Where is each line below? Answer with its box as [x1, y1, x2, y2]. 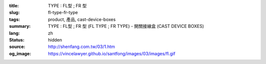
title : [9, 3, 19, 8]
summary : [9, 23, 31, 29]
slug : [9, 10, 20, 16]
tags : [9, 16, 20, 22]
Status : [9, 37, 25, 43]
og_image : [9, 50, 32, 56]
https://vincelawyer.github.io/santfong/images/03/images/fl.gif [48, 50, 176, 56]
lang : [9, 30, 20, 36]
